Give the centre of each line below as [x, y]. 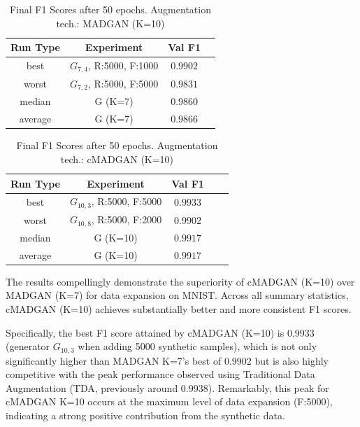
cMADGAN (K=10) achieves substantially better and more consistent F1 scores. [179, 308]
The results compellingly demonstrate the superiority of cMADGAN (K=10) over [180, 281]
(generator [28, 346]
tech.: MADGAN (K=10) [110, 23]
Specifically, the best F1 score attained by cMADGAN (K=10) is [145, 332]
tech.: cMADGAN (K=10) [117, 159]
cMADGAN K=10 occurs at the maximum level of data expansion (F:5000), [169, 401]
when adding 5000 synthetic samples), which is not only [197, 346]
